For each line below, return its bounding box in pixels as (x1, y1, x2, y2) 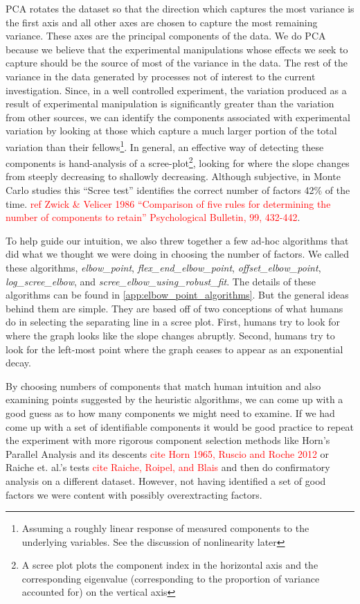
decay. (6, 355, 31, 370)
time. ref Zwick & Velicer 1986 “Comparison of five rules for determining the (6, 196, 331, 211)
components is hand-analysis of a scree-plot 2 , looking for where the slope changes (6, 154, 350, 170)
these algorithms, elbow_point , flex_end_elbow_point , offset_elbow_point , (6, 260, 321, 274)
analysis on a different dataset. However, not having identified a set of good (6, 473, 326, 488)
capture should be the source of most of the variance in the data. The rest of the (6, 55, 348, 70)
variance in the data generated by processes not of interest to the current (6, 69, 316, 83)
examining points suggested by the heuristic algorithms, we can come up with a (6, 392, 343, 407)
